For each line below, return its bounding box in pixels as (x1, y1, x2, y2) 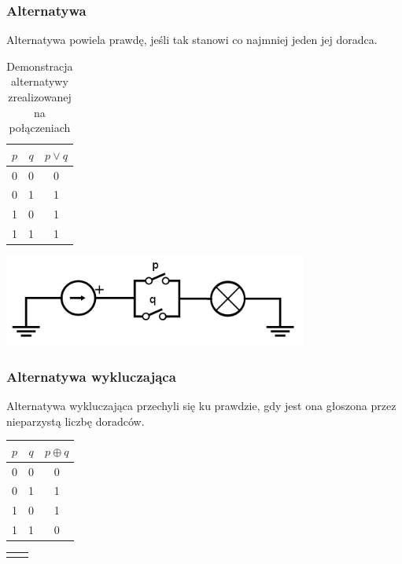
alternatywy (11, 73, 68, 90)
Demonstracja (6, 57, 73, 74)
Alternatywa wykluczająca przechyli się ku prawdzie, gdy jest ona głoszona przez (6, 397, 396, 413)
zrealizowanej (8, 89, 72, 104)
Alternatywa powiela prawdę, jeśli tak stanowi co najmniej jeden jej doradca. (6, 31, 378, 48)
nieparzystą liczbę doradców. (6, 412, 145, 429)
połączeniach (9, 119, 71, 136)
